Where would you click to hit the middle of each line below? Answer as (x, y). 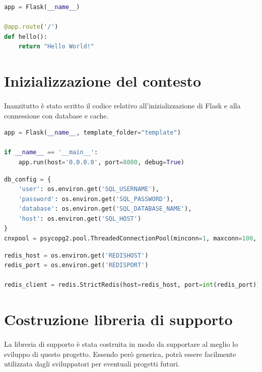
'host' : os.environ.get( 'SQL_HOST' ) (80, 219)
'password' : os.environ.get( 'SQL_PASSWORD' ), (96, 199)
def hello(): (26, 37)
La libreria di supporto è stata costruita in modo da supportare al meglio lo (121, 344)
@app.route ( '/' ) (31, 27)
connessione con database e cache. (56, 115)
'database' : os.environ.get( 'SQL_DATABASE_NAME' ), (105, 209)
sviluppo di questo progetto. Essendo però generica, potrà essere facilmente (120, 354)
